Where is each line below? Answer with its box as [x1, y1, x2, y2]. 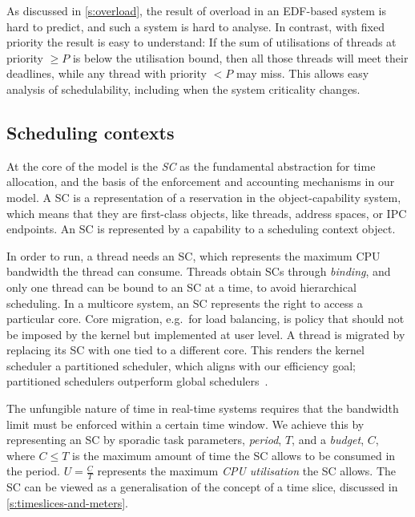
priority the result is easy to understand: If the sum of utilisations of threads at [6, 34, 397, 50]
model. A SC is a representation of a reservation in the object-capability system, [6, 188, 401, 205]
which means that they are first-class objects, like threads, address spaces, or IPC [6, 204, 407, 221]
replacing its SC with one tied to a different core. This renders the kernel [6, 341, 365, 358]
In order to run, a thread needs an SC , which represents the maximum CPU [6, 247, 381, 264]
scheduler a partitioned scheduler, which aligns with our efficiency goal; [6, 357, 356, 374]
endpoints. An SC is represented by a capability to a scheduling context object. [6, 220, 396, 237]
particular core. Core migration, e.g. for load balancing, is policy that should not [6, 310, 405, 327]
